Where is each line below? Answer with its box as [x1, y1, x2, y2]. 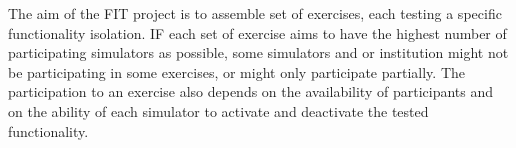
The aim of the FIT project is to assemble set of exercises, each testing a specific [8, 3, 502, 23]
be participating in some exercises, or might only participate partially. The [8, 61, 466, 82]
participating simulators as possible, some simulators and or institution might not [8, 42, 509, 63]
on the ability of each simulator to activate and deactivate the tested [8, 100, 429, 121]
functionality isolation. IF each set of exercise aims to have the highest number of [8, 22, 507, 43]
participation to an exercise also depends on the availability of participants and [8, 81, 494, 102]
